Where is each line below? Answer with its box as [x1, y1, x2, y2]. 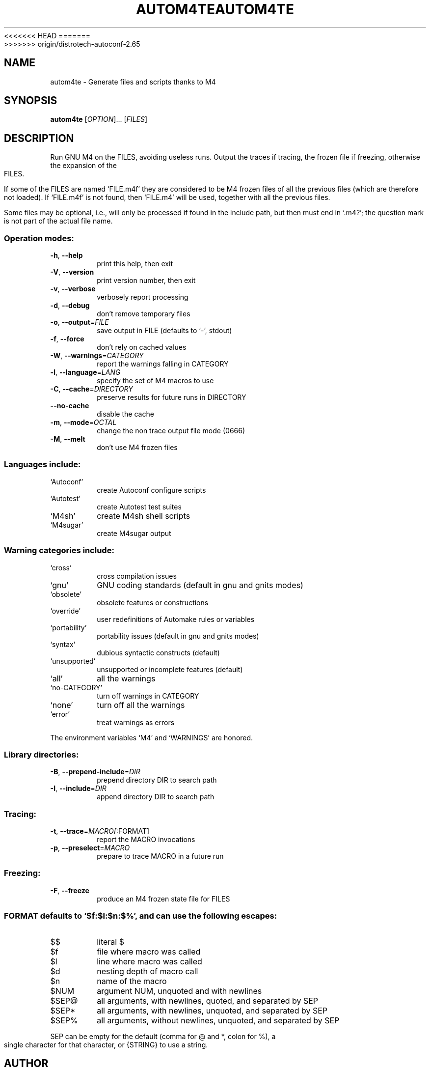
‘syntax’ [50, 640, 76, 648]
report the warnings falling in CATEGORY [97, 360, 229, 368]
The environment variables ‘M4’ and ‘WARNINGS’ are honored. [50, 733, 253, 742]
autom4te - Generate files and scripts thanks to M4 [50, 77, 216, 86]
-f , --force [50, 335, 84, 343]
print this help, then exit [97, 259, 173, 268]
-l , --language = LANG [50, 368, 121, 377]
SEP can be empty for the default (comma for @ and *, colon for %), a [50, 1032, 276, 1041]
